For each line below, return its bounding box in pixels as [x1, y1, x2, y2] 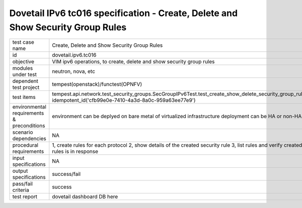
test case [12, 39, 35, 46]
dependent [12, 78, 39, 85]
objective [12, 58, 35, 65]
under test [12, 71, 37, 78]
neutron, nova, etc [52, 68, 96, 75]
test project [12, 84, 40, 91]
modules [12, 65, 33, 72]
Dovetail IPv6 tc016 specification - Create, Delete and [9, 8, 238, 19]
